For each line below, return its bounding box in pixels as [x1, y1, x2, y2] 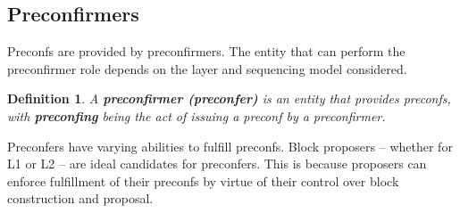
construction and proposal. [7, 189, 154, 208]
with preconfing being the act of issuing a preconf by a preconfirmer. [7, 106, 386, 125]
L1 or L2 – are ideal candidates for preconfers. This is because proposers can [7, 154, 427, 173]
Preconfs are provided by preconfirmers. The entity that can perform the [7, 42, 406, 61]
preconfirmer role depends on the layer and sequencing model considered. [7, 59, 407, 78]
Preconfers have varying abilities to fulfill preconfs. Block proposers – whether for [7, 136, 453, 155]
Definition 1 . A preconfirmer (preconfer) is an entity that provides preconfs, [7, 89, 451, 108]
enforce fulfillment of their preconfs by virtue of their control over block [7, 171, 399, 190]
